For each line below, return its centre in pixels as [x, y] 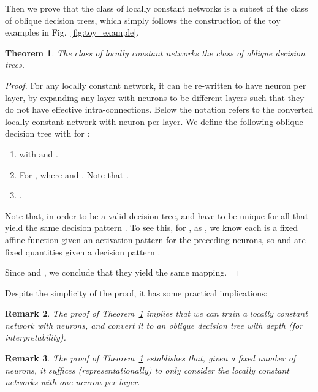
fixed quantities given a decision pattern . [83, 251]
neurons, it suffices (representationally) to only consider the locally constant [147, 370]
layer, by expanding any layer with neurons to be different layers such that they [155, 97]
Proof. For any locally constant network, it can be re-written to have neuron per [156, 85]
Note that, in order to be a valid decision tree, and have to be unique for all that [157, 215]
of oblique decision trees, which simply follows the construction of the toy [143, 20]
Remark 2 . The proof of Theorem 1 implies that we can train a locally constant [156, 313]
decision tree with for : [47, 133]
